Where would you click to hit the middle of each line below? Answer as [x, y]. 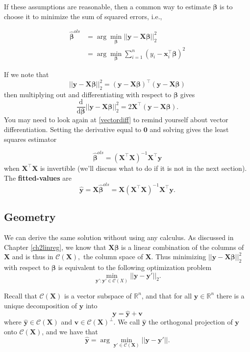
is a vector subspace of [98, 295]
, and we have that [70, 331]
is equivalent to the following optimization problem [135, 267]
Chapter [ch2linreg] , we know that [55, 247]
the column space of [113, 257]
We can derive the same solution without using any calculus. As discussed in [119, 237]
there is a [230, 295]
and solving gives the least [189, 129]
